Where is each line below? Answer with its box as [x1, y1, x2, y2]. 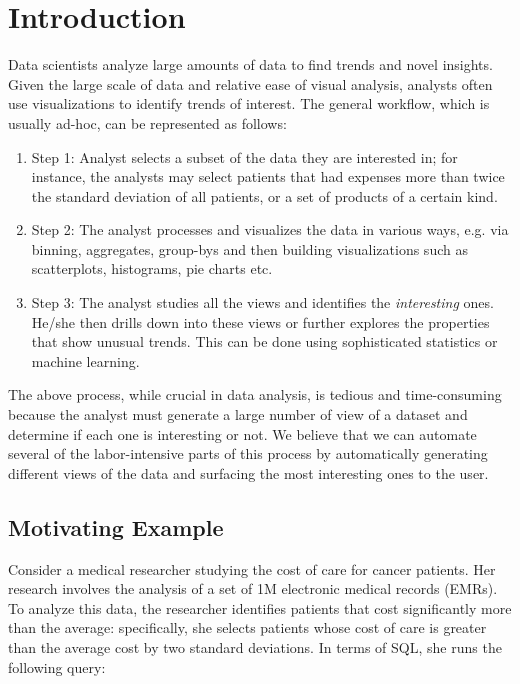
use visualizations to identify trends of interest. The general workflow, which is [8, 93, 490, 114]
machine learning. [31, 350, 140, 371]
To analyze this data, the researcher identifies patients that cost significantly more [8, 597, 512, 618]
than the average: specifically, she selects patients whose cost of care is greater [8, 617, 487, 638]
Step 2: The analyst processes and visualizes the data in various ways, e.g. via [31, 219, 509, 240]
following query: [8, 656, 106, 677]
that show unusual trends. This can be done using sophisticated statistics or [31, 331, 498, 352]
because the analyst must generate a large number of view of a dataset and [8, 404, 468, 425]
